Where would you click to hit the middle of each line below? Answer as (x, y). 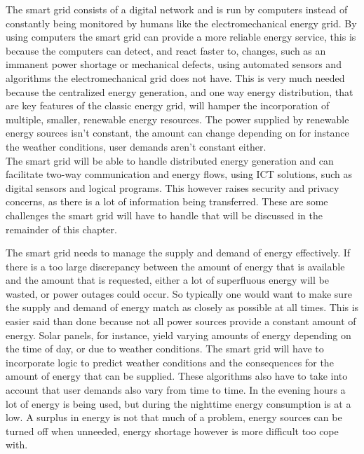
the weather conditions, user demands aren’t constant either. (136, 146)
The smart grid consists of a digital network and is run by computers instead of (177, 9)
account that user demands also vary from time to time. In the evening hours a (176, 390)
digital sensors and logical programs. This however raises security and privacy (173, 187)
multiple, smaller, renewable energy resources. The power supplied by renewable (177, 119)
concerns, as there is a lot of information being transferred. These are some (167, 201)
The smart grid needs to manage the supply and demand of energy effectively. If (178, 253)
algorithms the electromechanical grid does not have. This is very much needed (175, 77)
